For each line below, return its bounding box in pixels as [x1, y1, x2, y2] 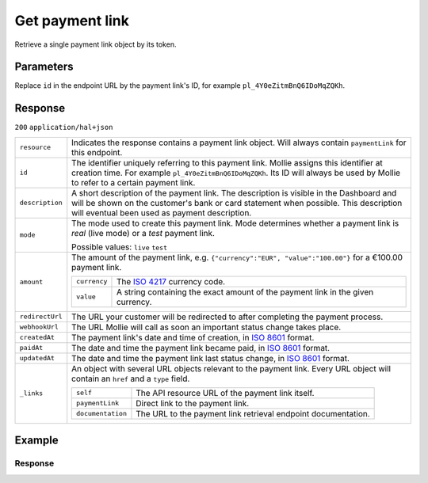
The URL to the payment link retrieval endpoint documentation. [136, 408, 370, 419]
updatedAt [19, 354, 55, 363]
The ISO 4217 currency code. [116, 276, 226, 287]
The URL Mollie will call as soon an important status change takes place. [71, 321, 342, 333]
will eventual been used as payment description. [71, 207, 252, 218]
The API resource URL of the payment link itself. [136, 387, 315, 398]
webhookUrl [19, 323, 59, 332]
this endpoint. [71, 146, 123, 158]
